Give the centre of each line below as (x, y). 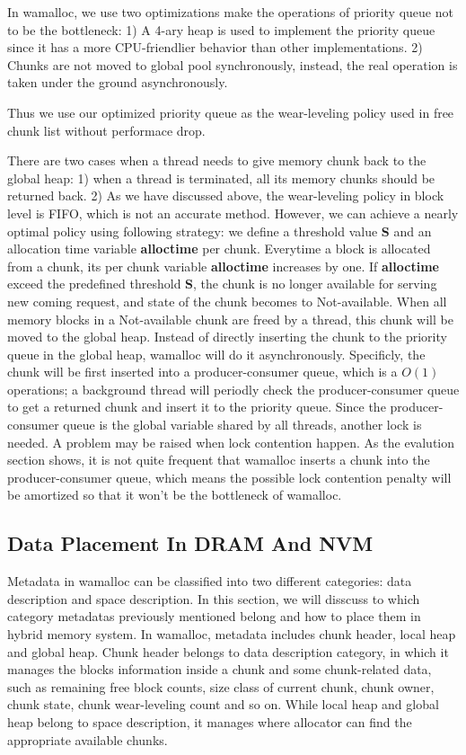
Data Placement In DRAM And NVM (190, 543)
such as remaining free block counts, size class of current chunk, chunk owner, (221, 686)
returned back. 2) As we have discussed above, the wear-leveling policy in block (226, 195)
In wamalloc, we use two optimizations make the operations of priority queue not (230, 12)
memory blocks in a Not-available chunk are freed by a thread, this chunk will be (230, 319)
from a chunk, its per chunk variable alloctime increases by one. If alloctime (223, 266)
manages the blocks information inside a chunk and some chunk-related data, (220, 669)
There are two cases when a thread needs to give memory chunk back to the (217, 160)
